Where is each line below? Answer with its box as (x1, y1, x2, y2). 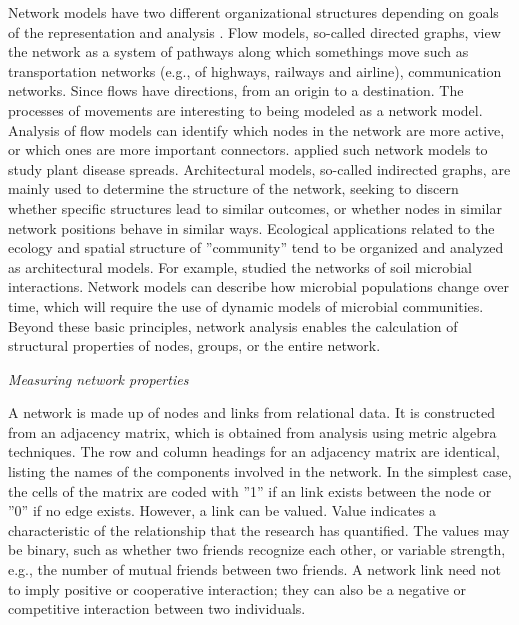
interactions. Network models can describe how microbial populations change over (8, 276, 509, 297)
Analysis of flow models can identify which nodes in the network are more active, (8, 119, 505, 140)
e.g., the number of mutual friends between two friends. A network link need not (8, 559, 502, 580)
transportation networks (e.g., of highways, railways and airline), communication (8, 60, 502, 81)
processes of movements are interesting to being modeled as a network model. (8, 99, 483, 120)
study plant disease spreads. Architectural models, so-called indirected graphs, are (8, 158, 511, 179)
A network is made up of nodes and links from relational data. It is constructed (8, 402, 496, 423)
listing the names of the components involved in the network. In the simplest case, (8, 461, 512, 482)
